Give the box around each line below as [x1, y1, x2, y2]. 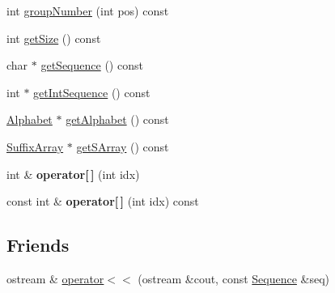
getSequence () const [40, 57, 143, 74]
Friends [6, 232, 70, 257]
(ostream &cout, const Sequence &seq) [138, 270, 330, 287]
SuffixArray [6, 138, 64, 155]
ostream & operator [6, 270, 104, 287]
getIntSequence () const [33, 83, 151, 100]
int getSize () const [6, 29, 101, 46]
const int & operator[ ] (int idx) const [6, 193, 199, 210]
